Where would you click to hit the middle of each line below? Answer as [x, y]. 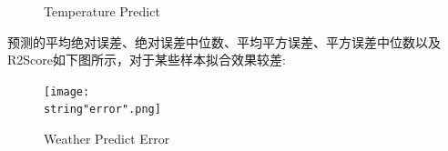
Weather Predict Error [107, 139]
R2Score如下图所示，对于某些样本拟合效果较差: [147, 60]
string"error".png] [102, 110]
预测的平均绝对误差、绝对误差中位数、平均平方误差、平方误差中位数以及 [224, 41]
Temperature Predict [102, 11]
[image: [67, 91]
